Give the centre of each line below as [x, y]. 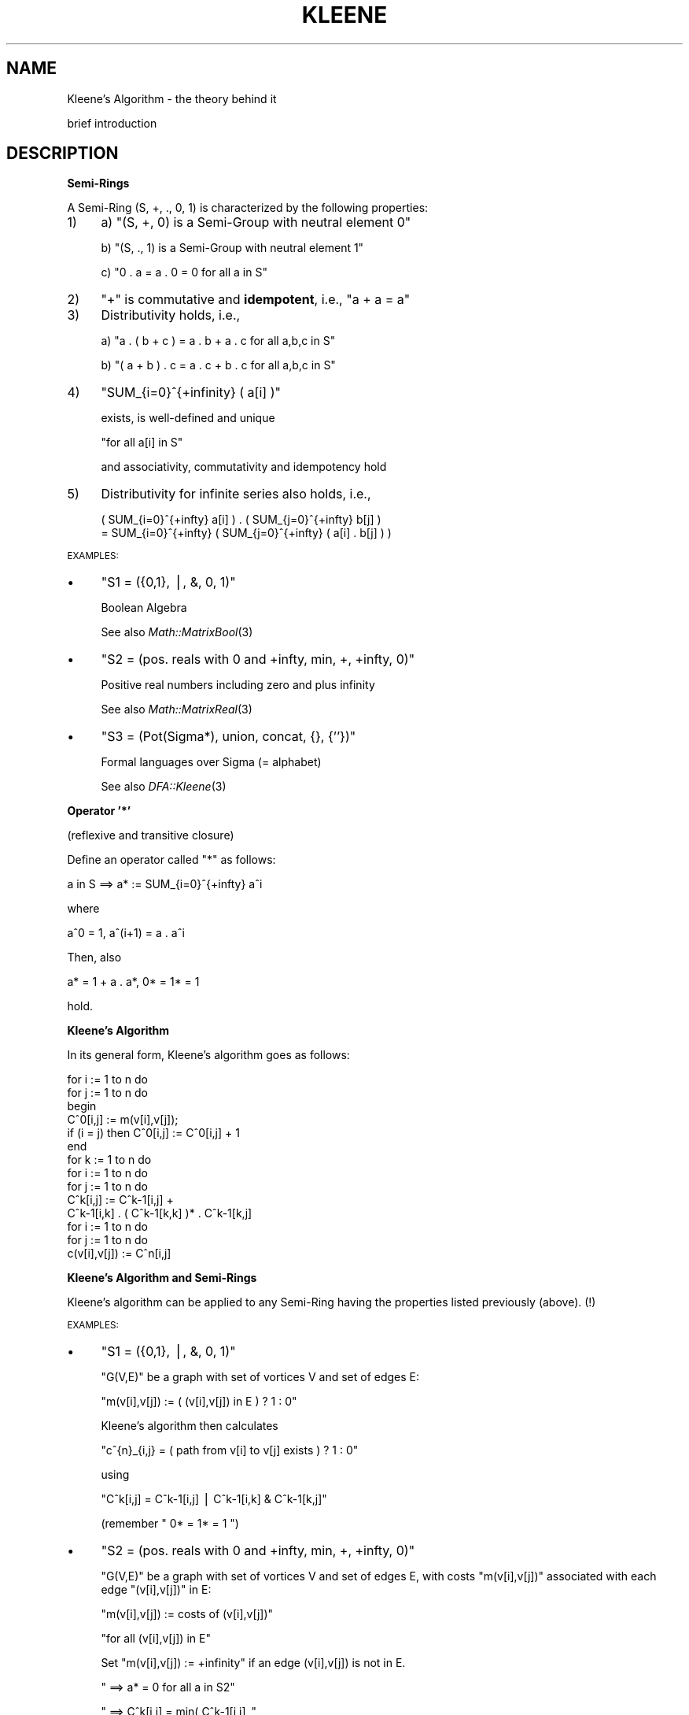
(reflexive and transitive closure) [151, 835]
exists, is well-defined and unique [188, 418]
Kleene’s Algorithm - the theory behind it [172, 98]
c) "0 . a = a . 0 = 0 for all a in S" [184, 272]
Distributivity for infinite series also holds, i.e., [236, 494]
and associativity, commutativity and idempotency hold [244, 467]
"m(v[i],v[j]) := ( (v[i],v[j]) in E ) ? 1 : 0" [199, 1402]
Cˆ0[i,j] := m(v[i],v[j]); [123, 1120]
